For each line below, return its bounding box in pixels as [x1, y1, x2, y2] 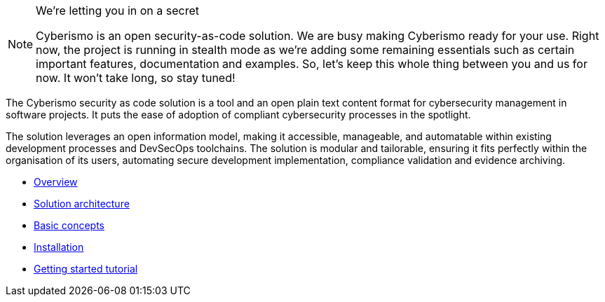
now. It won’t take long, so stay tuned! [36, 71, 236, 85]
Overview [34, 176, 78, 188]
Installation [34, 241, 84, 253]
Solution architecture [34, 198, 130, 210]
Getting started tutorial [34, 263, 138, 275]
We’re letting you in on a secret [36, 4, 200, 18]
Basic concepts [34, 219, 104, 231]
